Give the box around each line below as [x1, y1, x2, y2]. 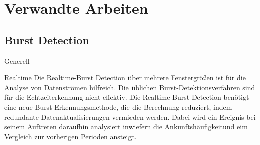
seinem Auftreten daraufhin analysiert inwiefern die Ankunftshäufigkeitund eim [4, 121, 248, 132]
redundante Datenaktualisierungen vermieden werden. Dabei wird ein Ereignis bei [4, 111, 256, 122]
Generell [4, 55, 30, 66]
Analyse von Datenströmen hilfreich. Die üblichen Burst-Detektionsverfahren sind [4, 82, 255, 92]
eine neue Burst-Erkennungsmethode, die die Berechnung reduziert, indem [4, 101, 232, 112]
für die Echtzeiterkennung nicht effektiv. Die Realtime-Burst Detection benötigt [4, 92, 249, 102]
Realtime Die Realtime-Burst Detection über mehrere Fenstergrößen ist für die [4, 72, 246, 83]
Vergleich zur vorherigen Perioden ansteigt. [4, 131, 137, 141]
